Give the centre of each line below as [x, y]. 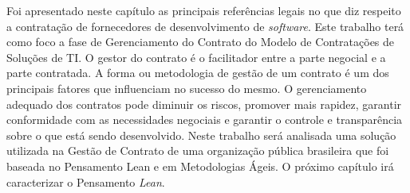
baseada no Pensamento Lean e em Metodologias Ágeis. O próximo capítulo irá [200, 166]
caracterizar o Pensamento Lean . [86, 181]
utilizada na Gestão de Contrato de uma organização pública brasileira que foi [198, 151]
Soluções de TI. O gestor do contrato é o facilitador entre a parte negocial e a [196, 57]
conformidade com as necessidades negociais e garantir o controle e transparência [205, 120]
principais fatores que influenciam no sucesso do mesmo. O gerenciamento [187, 88]
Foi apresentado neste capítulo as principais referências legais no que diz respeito [204, 10]
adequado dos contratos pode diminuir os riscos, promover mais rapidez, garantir [204, 104]
